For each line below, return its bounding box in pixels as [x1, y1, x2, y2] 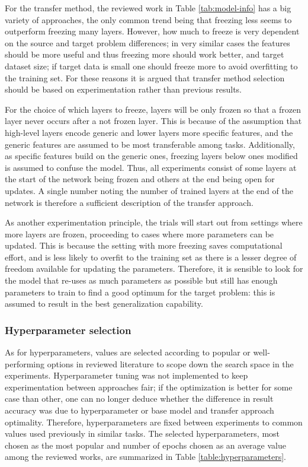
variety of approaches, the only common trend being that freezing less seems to [5, 13, 292, 26]
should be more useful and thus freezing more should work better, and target [5, 48, 284, 61]
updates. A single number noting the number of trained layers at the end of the [5, 184, 293, 196]
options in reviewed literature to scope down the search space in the [47, 357, 294, 370]
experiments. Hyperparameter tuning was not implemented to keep [5, 369, 248, 382]
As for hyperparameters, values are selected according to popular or [5, 346, 251, 358]
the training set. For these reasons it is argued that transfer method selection [5, 71, 285, 84]
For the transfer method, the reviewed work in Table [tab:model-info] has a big [5, 2, 291, 14]
